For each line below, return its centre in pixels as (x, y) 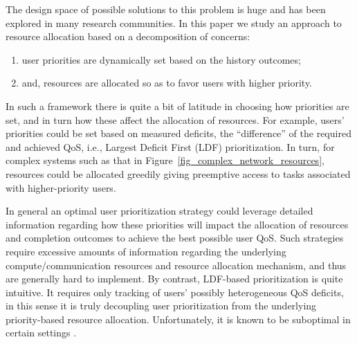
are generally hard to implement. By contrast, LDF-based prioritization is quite (174, 279)
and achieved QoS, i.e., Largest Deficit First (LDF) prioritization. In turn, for (170, 146)
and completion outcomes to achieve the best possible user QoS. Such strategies (175, 238)
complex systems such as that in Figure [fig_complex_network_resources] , (165, 160)
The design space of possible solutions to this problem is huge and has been (166, 9)
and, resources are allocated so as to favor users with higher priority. (167, 83)
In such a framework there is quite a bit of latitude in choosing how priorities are (177, 106)
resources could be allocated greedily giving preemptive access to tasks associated (178, 173)
